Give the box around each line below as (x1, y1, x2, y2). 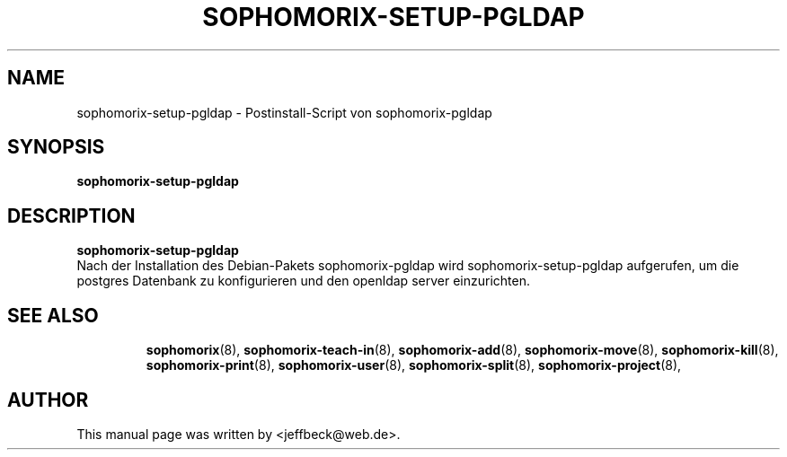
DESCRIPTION (7, 204, 136, 227)
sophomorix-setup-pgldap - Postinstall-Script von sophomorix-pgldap (76, 104, 492, 120)
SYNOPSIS (7, 136, 105, 159)
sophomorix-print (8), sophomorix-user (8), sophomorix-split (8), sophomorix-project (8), (146, 357, 682, 374)
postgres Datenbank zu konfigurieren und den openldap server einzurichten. (76, 273, 530, 289)
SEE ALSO (7, 303, 99, 327)
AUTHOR (7, 388, 89, 411)
